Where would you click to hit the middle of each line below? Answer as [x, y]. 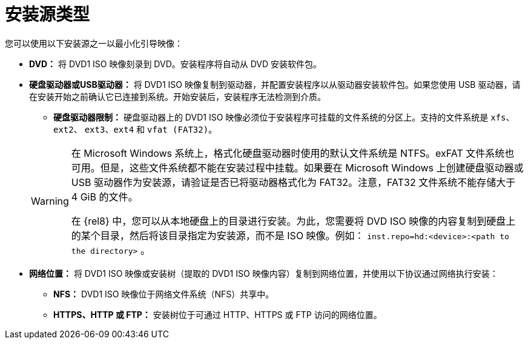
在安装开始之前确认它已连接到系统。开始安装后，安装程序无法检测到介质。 [177, 96]
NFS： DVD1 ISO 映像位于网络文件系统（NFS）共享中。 [164, 294]
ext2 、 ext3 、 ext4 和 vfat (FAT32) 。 [135, 129]
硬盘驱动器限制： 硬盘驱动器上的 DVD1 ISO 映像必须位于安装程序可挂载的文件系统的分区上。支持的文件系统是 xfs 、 [284, 117]
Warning [50, 201]
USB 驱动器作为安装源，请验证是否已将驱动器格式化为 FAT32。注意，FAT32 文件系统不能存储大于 [293, 182]
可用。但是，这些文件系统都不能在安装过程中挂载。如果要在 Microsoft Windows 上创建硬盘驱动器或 [297, 167]
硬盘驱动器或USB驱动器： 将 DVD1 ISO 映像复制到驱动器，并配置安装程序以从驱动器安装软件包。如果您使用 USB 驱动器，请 [275, 84]
